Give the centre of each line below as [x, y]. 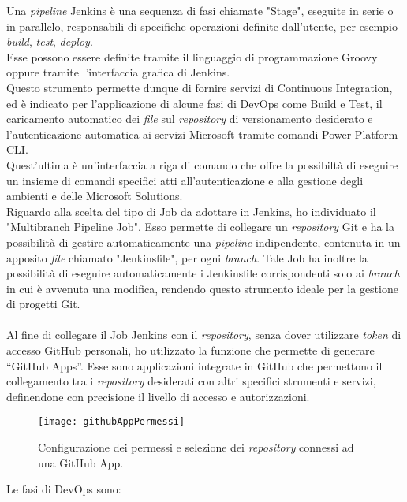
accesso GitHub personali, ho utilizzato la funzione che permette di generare [190, 350]
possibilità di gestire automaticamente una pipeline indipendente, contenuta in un [203, 242]
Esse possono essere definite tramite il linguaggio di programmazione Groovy [192, 56]
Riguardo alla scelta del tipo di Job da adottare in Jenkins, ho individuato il [191, 211]
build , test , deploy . [50, 41]
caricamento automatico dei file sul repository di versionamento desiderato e [190, 119]
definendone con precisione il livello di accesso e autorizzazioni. [158, 396]
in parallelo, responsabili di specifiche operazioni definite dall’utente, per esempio [202, 26]
